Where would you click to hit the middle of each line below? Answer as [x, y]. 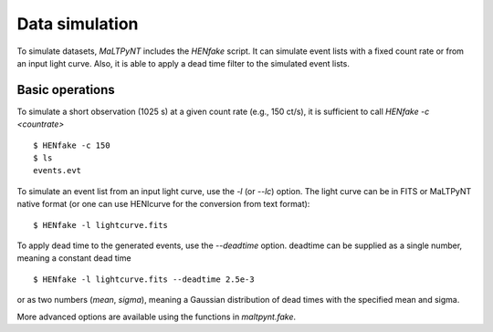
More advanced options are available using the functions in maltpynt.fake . [157, 316]
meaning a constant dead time [74, 258]
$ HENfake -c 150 [72, 145]
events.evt [58, 171]
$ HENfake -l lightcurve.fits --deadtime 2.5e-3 [144, 279]
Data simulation [78, 24]
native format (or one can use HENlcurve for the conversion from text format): [163, 204]
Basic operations [66, 90]
